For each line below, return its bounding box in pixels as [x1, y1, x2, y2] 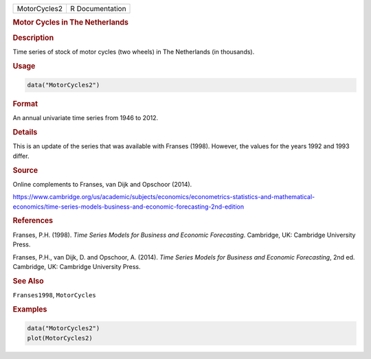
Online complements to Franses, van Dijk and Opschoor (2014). [12, 180, 192, 188]
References [12, 216, 54, 226]
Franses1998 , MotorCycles [12, 290, 96, 299]
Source [12, 165, 38, 175]
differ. [12, 152, 30, 160]
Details [12, 128, 38, 137]
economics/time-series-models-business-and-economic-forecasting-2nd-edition [12, 202, 244, 211]
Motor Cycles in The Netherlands [12, 18, 128, 27]
